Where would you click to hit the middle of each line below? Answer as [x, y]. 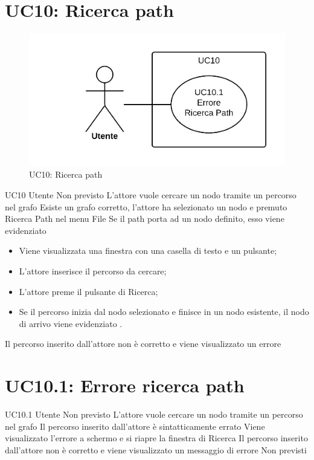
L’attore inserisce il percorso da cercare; [93, 271]
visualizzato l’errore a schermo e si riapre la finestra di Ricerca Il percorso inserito [156, 438]
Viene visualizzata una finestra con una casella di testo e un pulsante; [148, 251]
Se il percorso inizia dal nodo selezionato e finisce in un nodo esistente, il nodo [164, 312]
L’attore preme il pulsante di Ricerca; [88, 291]
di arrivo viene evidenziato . [71, 323]
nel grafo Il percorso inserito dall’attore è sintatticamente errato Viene [135, 426]
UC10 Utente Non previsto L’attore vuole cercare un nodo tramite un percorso [151, 195]
